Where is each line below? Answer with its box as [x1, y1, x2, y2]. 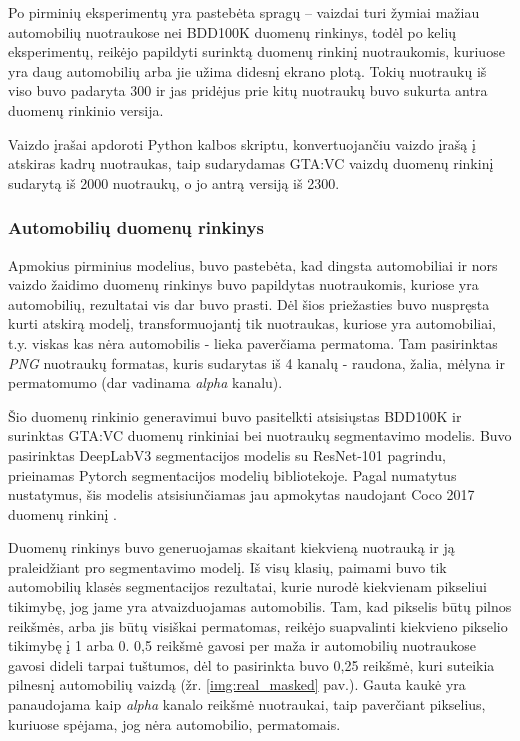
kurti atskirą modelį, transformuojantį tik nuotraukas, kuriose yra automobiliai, [8, 313, 496, 334]
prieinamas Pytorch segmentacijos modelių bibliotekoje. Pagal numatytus [8, 464, 457, 485]
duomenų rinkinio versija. [8, 99, 164, 120]
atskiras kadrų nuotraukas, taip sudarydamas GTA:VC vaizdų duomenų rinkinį [8, 153, 494, 174]
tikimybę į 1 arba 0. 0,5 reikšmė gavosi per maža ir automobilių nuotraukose [8, 635, 476, 656]
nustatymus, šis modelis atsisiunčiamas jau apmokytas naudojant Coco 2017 [8, 484, 475, 505]
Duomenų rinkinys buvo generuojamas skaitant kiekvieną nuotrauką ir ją [8, 537, 455, 558]
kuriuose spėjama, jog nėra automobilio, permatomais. [8, 713, 341, 734]
